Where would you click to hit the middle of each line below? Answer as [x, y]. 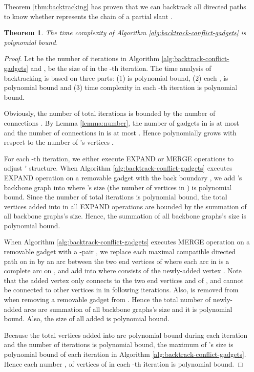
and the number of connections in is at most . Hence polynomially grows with [120, 132]
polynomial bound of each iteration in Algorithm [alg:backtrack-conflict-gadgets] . [125, 354]
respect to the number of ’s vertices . [59, 142]
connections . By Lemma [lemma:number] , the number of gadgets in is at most [122, 122]
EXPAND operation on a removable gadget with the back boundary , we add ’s [123, 177]
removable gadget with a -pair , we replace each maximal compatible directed [120, 252]
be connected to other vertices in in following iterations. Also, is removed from [121, 290]
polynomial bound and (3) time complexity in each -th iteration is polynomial [121, 87]
